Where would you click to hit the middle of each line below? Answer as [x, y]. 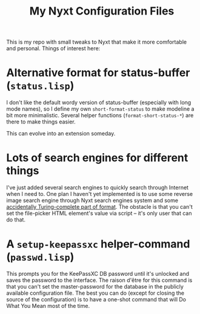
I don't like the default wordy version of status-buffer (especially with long [99, 103]
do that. [16, 220]
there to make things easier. [41, 122]
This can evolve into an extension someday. [61, 134]
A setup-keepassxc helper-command [98, 244]
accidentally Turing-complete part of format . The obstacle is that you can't [99, 207]
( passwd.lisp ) [40, 257]
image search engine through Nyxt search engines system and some [92, 200]
